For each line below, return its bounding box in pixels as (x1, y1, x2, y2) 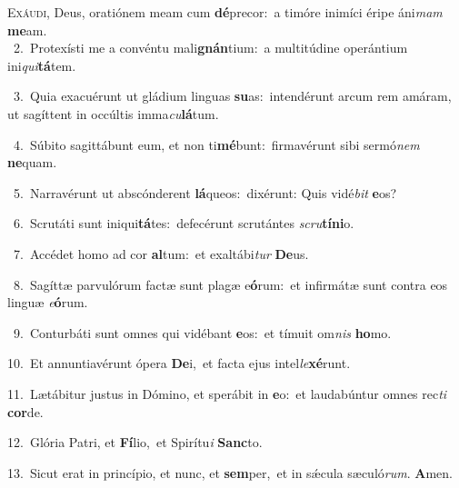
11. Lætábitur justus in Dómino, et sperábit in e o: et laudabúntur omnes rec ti (7, 383, 447, 403)
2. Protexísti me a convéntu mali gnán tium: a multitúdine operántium (13, 38, 408, 57)
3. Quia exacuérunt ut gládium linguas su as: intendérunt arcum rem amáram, (13, 86, 452, 105)
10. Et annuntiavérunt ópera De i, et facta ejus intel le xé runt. (7, 354, 351, 373)
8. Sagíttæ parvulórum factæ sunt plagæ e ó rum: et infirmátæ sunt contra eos (13, 274, 448, 294)
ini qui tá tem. (7, 55, 76, 75)
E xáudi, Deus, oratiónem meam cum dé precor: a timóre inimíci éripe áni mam (7, 3, 443, 21)
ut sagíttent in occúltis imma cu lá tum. (7, 104, 219, 123)
